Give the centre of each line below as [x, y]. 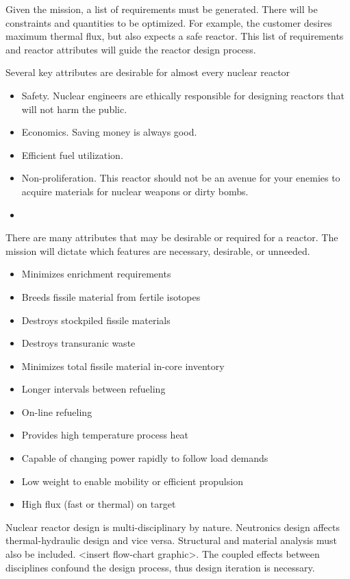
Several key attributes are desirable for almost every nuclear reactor [148, 72]
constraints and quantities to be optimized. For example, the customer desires [169, 22]
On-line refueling [57, 411]
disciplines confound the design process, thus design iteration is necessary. [160, 567]
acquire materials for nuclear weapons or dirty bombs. [135, 191]
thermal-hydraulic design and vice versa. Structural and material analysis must [172, 540]
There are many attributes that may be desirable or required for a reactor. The [172, 237]
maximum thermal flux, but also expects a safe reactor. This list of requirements [175, 36]
